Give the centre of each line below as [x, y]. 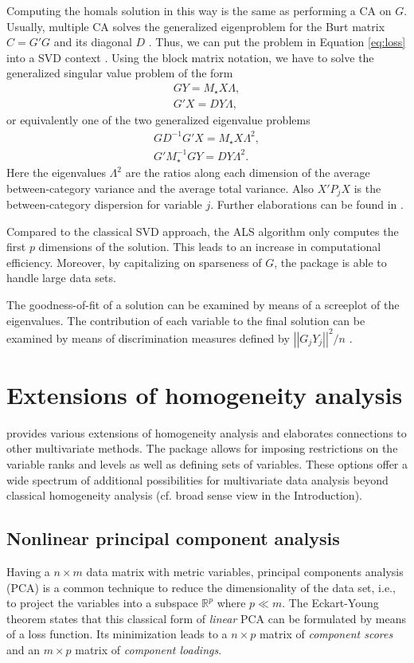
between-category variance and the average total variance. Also [160, 188]
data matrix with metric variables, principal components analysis [245, 572]
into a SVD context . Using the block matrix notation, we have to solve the [190, 57]
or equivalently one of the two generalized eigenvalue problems [158, 120]
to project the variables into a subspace [102, 603]
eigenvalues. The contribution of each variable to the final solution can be [186, 320]
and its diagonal [93, 42]
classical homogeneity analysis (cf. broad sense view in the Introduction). [184, 495]
